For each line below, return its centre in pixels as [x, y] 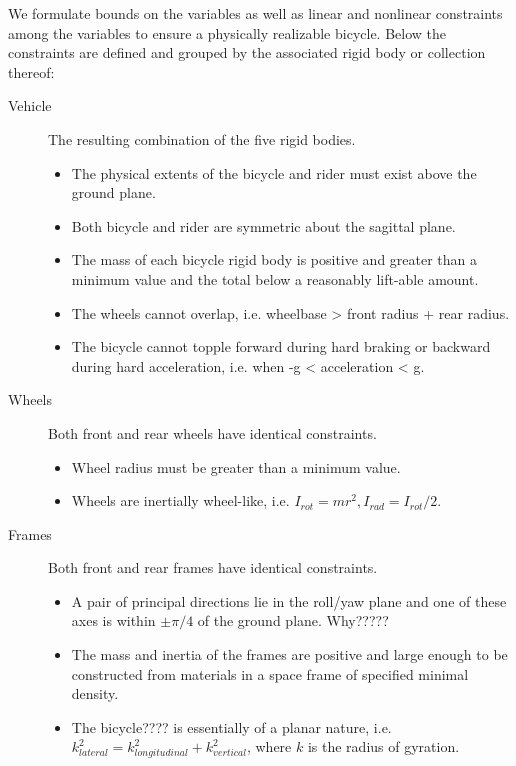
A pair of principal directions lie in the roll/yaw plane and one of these [289, 600]
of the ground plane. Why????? [293, 620]
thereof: [31, 71]
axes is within [113, 620]
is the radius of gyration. [383, 746]
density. [95, 693]
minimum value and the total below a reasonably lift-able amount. [275, 278]
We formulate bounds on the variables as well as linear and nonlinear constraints [255, 13]
